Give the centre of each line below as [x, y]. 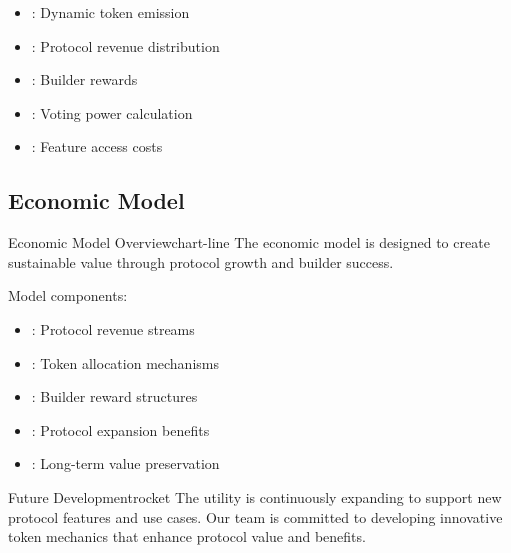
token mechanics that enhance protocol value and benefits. [187, 536]
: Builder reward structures [114, 396]
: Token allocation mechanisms [125, 362]
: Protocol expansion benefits [120, 429]
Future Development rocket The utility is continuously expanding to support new [255, 496]
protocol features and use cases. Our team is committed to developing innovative [255, 516]
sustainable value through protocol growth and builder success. [201, 261]
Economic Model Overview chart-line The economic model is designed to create [249, 242]
